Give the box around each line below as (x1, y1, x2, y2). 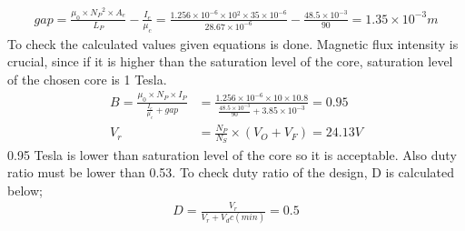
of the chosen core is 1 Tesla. (7, 69, 167, 88)
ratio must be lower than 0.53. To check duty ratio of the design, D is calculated (7, 163, 455, 182)
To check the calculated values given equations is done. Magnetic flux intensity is (7, 34, 459, 53)
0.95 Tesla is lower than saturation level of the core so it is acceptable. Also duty (7, 145, 457, 164)
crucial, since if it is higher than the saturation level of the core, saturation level (7, 52, 453, 71)
